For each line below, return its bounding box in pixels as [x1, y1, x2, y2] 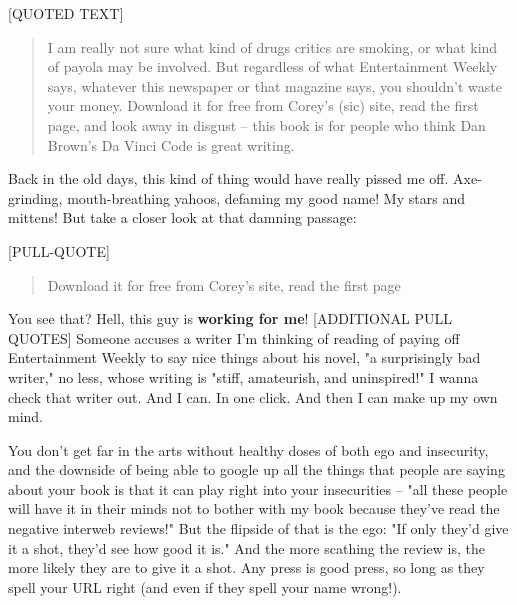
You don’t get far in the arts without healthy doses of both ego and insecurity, [8, 439, 489, 460]
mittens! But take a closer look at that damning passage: [8, 207, 357, 228]
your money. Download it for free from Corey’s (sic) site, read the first [47, 95, 479, 116]
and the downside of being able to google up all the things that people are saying [8, 459, 505, 480]
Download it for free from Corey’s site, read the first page [47, 274, 401, 295]
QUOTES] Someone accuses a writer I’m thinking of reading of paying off [8, 327, 460, 348]
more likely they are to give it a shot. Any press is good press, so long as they [8, 557, 485, 578]
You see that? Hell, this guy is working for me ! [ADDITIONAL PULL [8, 308, 452, 329]
